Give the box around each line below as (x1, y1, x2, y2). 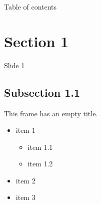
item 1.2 (27, 158, 53, 169)
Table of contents (4, 2, 57, 12)
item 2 (15, 175, 35, 185)
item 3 (15, 192, 35, 202)
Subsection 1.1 (4, 84, 80, 100)
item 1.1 (27, 141, 53, 152)
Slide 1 (4, 60, 25, 70)
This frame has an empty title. (4, 108, 98, 118)
